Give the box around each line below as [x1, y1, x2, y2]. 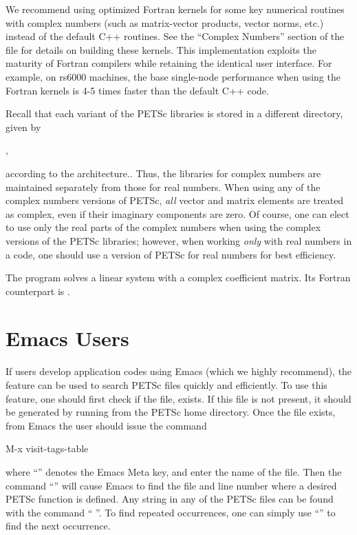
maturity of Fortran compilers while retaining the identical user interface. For [6, 56, 332, 70]
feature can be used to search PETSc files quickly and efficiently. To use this [6, 378, 327, 392]
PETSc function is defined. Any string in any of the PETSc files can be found [6, 492, 334, 506]
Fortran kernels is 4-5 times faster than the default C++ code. [6, 83, 269, 97]
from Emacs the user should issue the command [6, 418, 207, 432]
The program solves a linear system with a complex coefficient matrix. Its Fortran [6, 270, 351, 285]
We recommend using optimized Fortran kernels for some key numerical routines [6, 2, 345, 16]
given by [6, 119, 41, 134]
